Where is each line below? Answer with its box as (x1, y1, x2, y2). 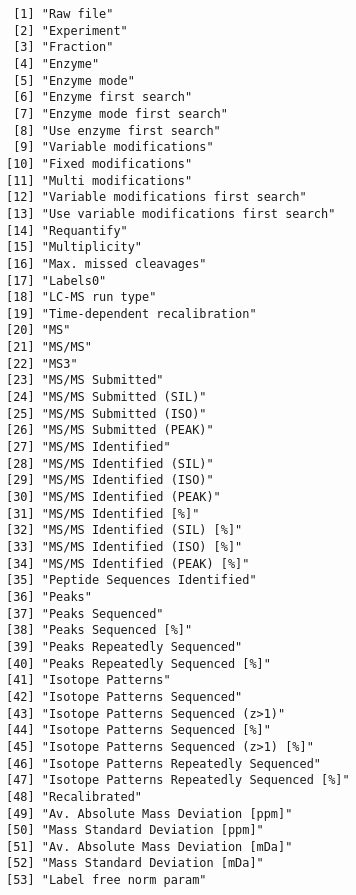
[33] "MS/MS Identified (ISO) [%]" (6, 540, 243, 554)
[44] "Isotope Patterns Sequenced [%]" (6, 723, 271, 738)
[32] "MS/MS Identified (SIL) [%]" (6, 523, 243, 538)
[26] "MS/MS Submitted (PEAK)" (6, 423, 214, 438)
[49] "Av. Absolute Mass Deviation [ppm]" (6, 806, 293, 821)
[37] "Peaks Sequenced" (6, 606, 164, 621)
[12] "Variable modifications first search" (6, 190, 307, 205)
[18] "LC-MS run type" (6, 290, 157, 305)
